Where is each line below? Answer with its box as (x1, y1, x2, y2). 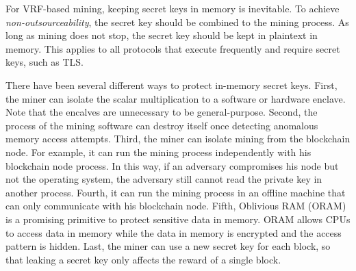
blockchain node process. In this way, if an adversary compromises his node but (5, 158, 339, 172)
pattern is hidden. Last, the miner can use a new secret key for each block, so (5, 239, 331, 253)
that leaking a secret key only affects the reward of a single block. (5, 252, 281, 266)
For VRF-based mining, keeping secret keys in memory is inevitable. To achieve (5, 1, 340, 15)
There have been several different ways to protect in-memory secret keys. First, (5, 77, 338, 92)
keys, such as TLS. (5, 55, 84, 69)
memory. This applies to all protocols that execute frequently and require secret (5, 41, 340, 55)
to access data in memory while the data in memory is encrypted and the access (5, 225, 342, 240)
